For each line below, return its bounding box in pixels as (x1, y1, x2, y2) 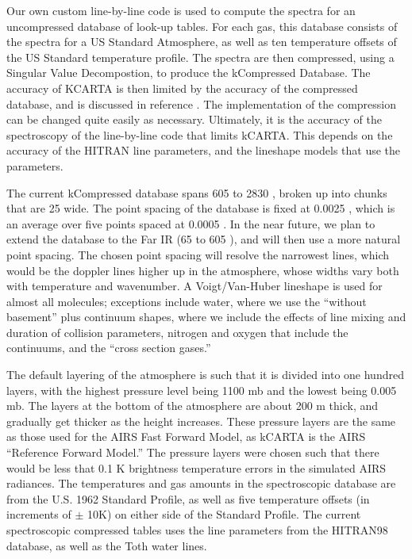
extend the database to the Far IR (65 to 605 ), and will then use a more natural (6, 231, 401, 247)
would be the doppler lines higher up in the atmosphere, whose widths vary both (6, 262, 399, 278)
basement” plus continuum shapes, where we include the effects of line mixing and (6, 308, 406, 325)
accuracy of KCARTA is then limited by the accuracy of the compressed (6, 79, 358, 96)
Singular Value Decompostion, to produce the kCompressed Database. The (6, 64, 371, 81)
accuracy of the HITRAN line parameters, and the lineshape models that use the (6, 142, 401, 159)
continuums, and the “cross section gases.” (6, 339, 211, 356)
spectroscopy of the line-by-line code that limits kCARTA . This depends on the (6, 126, 393, 143)
